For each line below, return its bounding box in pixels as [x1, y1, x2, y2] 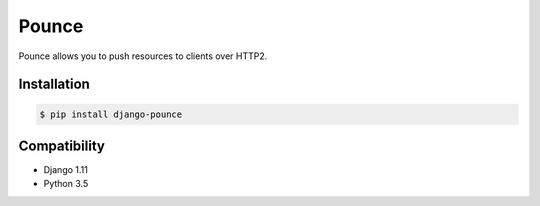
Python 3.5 [43, 178, 89, 190]
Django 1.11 [43, 164, 89, 176]
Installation [18, 76, 90, 93]
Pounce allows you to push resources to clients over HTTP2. [18, 50, 268, 62]
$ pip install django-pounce [39, 108, 183, 120]
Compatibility [18, 137, 105, 154]
